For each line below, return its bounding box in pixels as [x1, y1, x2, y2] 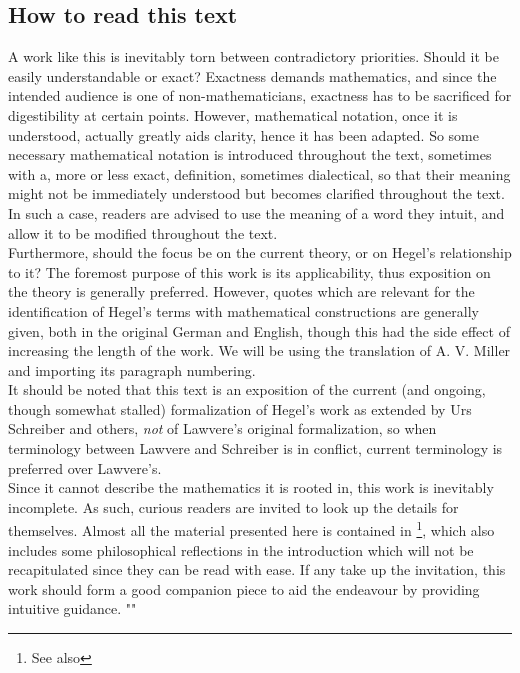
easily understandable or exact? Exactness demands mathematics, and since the [8, 65, 497, 86]
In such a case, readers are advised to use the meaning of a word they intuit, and [8, 202, 505, 223]
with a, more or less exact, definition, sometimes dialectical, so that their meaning [8, 163, 511, 184]
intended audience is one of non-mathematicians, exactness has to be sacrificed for [8, 85, 512, 106]
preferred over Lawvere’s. [8, 457, 162, 478]
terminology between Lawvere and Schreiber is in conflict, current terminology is [8, 438, 503, 459]
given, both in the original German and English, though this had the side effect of [8, 320, 510, 341]
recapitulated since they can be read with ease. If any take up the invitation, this [8, 559, 506, 580]
